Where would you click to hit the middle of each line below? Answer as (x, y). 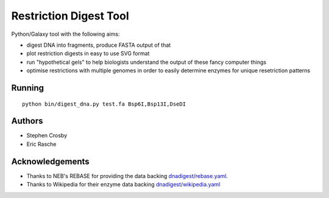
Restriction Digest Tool (70, 16)
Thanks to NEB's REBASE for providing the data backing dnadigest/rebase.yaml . (127, 176)
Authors (27, 121)
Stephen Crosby (47, 135)
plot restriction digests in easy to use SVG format (88, 53)
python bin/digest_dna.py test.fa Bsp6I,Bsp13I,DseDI (104, 104)
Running (28, 88)
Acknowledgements (50, 161)
